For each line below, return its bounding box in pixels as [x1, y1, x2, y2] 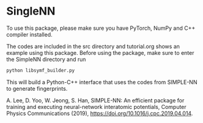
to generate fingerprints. [6, 85, 68, 92]
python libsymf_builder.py [6, 67, 75, 74]
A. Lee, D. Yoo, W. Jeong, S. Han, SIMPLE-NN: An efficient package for [6, 96, 185, 104]
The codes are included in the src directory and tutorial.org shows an [6, 43, 180, 50]
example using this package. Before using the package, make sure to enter [6, 49, 194, 56]
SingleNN [6, 4, 55, 18]
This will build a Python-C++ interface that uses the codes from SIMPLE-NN [6, 78, 198, 86]
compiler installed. [6, 30, 53, 38]
